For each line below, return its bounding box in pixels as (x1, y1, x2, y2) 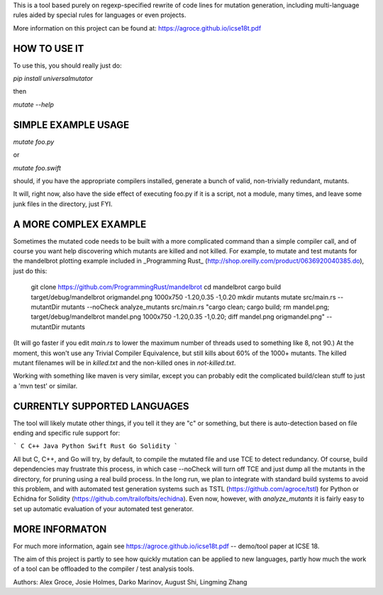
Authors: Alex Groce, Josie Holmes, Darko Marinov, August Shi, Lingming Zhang (13, 577, 248, 586)
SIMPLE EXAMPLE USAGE (13, 119, 130, 131)
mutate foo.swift (13, 163, 62, 172)
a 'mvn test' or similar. (13, 381, 78, 390)
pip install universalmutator (13, 75, 94, 83)
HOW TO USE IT (13, 43, 84, 55)
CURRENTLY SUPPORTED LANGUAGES (13, 400, 189, 412)
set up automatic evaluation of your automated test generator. (13, 504, 194, 513)
